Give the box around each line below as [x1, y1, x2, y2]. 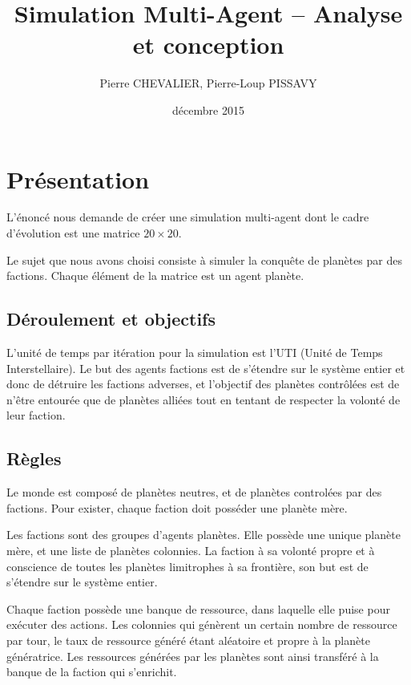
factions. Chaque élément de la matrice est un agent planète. [6, 267, 304, 284]
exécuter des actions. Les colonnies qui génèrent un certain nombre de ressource [6, 616, 397, 633]
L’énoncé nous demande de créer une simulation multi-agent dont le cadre [6, 209, 369, 225]
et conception [132, 28, 284, 61]
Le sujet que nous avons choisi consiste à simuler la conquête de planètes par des [6, 251, 403, 268]
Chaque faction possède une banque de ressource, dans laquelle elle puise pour [6, 600, 390, 617]
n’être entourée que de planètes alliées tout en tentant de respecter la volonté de [6, 391, 401, 407]
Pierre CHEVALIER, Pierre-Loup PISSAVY [99, 75, 317, 91]
